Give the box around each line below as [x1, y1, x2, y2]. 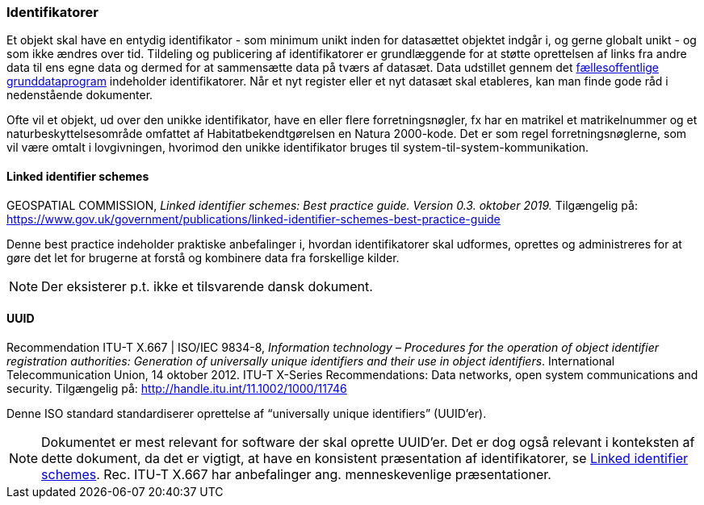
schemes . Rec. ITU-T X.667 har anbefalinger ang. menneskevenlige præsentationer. [41, 465, 551, 482]
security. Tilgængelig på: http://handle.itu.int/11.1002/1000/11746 [6, 381, 347, 395]
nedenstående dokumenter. [6, 88, 153, 102]
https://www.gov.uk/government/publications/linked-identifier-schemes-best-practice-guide [6, 211, 501, 226]
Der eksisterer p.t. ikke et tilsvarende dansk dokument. [41, 278, 373, 294]
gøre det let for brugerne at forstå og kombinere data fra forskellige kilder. [6, 250, 400, 265]
